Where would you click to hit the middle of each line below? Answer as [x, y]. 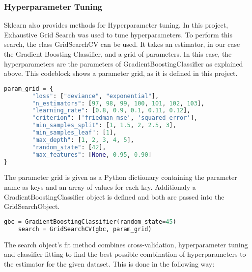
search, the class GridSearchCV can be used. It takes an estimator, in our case [122, 44]
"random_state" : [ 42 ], [69, 147]
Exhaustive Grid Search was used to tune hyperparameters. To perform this [118, 34]
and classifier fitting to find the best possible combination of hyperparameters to [125, 254]
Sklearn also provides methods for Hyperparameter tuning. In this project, [116, 25]
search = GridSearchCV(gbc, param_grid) [85, 229]
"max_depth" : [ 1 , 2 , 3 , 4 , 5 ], [83, 140]
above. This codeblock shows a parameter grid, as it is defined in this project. [121, 73]
